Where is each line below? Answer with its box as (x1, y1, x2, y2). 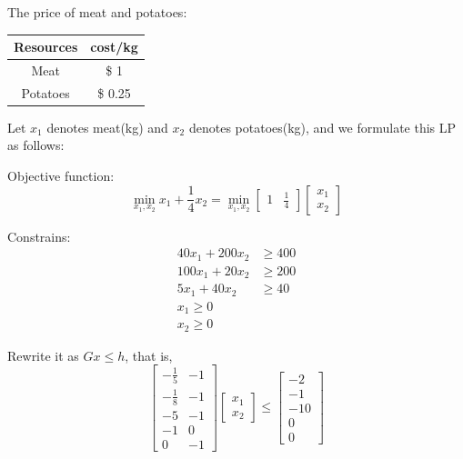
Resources (14, 37, 78, 56)
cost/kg (90, 37, 138, 56)
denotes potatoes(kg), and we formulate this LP (188, 117, 457, 136)
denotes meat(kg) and (46, 117, 168, 136)
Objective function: (7, 166, 115, 185)
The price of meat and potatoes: (7, 3, 187, 21)
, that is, (125, 345, 173, 364)
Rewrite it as (7, 345, 79, 364)
